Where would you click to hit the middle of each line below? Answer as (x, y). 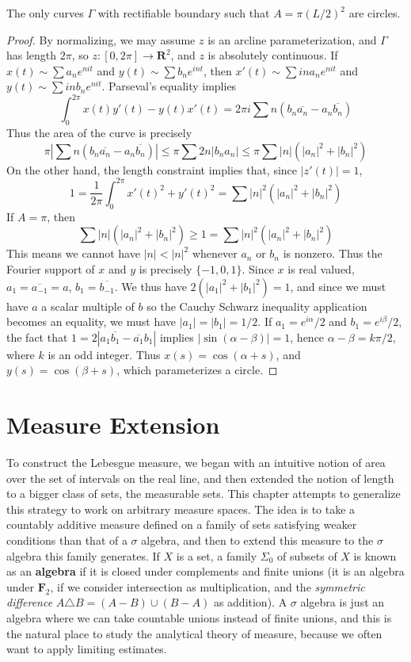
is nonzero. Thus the (333, 253)
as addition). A (250, 602)
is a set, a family (217, 555)
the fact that (37, 337)
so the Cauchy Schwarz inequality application (257, 306)
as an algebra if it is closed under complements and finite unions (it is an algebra (205, 571)
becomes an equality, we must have (91, 321)
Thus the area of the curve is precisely (99, 133)
